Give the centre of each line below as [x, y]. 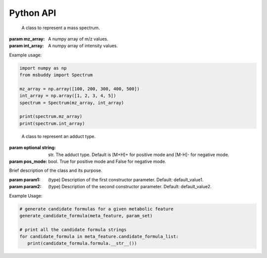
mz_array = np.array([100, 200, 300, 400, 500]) [80, 89]
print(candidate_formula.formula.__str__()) [82, 243]
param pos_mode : [28, 161]
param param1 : [25, 180]
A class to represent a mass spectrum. [61, 28]
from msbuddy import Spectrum [56, 75]
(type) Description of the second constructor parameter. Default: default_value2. [130, 187]
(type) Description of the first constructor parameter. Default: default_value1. [126, 180]
